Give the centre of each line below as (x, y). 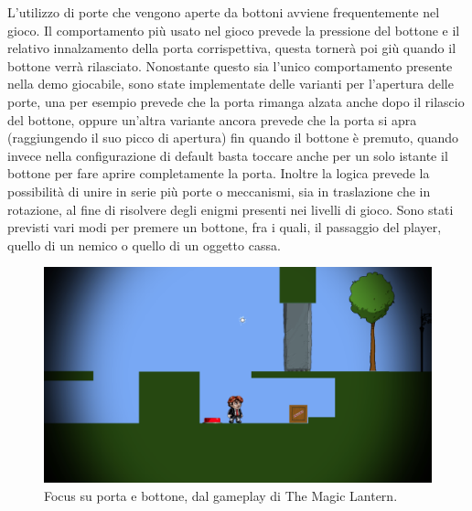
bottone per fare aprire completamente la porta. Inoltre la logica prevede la (219, 173)
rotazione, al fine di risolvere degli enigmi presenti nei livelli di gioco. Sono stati (231, 209)
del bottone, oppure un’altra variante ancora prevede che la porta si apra (212, 119)
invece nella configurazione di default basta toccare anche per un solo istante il (228, 155)
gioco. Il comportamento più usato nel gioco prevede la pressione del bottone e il (234, 30)
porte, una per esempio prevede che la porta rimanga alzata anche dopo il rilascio (236, 101)
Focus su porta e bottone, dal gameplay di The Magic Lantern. (221, 495)
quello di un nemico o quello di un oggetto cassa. (144, 245)
